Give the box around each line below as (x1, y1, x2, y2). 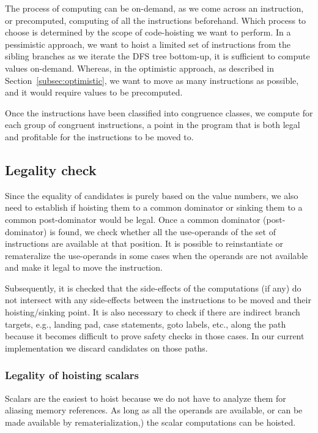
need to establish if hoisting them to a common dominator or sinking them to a (5, 201, 303, 214)
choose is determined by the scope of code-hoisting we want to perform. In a (5, 26, 291, 39)
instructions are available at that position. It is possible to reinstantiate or (5, 237, 283, 250)
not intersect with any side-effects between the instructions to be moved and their (5, 293, 311, 306)
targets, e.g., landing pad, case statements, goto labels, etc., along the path (5, 317, 286, 330)
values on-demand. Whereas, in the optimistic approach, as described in (5, 61, 274, 74)
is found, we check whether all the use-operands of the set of (50, 225, 276, 238)
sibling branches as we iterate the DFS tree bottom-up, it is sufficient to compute (5, 50, 310, 62)
